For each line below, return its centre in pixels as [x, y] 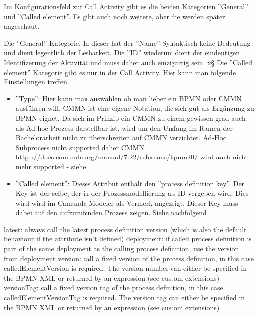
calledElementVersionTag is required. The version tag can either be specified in [125, 297]
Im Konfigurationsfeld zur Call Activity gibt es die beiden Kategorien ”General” [126, 6]
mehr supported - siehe [51, 166]
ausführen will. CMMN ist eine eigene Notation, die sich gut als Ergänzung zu [135, 108]
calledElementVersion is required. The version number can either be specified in [126, 268]
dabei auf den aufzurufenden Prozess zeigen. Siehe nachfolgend [111, 212]
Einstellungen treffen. [37, 82]
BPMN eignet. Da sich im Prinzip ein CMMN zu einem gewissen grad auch [130, 118]
